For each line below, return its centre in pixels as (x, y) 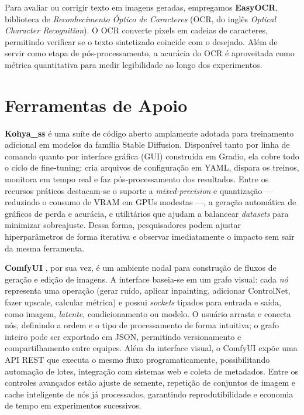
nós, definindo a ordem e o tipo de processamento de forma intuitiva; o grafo (142, 325)
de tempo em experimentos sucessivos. (73, 405)
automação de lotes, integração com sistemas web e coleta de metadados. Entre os (151, 371)
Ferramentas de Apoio (96, 105)
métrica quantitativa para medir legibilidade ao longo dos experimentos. (134, 64)
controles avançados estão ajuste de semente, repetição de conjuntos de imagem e (150, 382)
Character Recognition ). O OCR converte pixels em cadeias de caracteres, (136, 30)
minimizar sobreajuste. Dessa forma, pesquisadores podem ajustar (123, 225)
